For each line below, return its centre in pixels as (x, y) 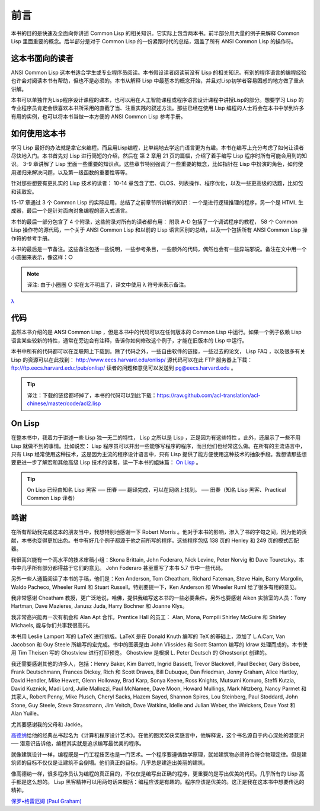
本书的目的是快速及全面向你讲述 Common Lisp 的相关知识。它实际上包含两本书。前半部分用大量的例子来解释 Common (155, 33)
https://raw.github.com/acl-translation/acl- (209, 395)
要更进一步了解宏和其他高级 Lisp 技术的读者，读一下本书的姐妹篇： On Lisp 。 (106, 463)
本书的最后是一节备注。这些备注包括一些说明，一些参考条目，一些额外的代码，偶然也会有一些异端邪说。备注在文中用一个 (159, 249)
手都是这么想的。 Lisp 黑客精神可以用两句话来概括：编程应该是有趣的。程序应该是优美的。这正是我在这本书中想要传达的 (158, 781)
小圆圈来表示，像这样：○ (42, 257)
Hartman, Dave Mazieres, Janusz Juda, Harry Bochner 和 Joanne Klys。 (99, 606)
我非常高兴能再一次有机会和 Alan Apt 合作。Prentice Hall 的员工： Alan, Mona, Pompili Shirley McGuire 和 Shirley (149, 617)
